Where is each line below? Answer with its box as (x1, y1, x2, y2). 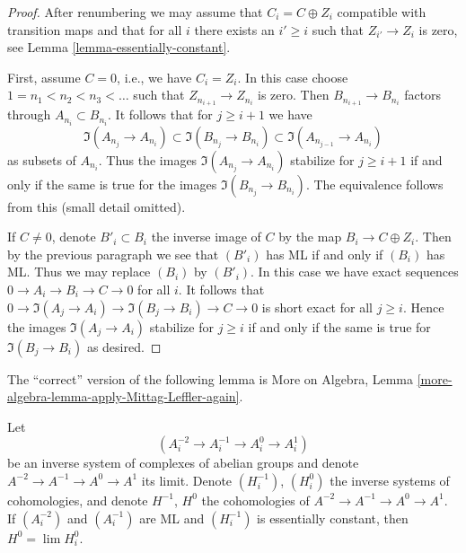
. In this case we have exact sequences (251, 262, 459, 281)
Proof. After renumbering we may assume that (7, 3, 263, 21)
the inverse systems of (330, 470, 450, 489)
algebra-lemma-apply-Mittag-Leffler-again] (7, 387, 240, 406)
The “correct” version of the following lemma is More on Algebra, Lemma (7, 369, 413, 388)
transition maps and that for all (7, 20, 182, 39)
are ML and (139, 508, 205, 527)
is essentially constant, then (257, 508, 409, 527)
